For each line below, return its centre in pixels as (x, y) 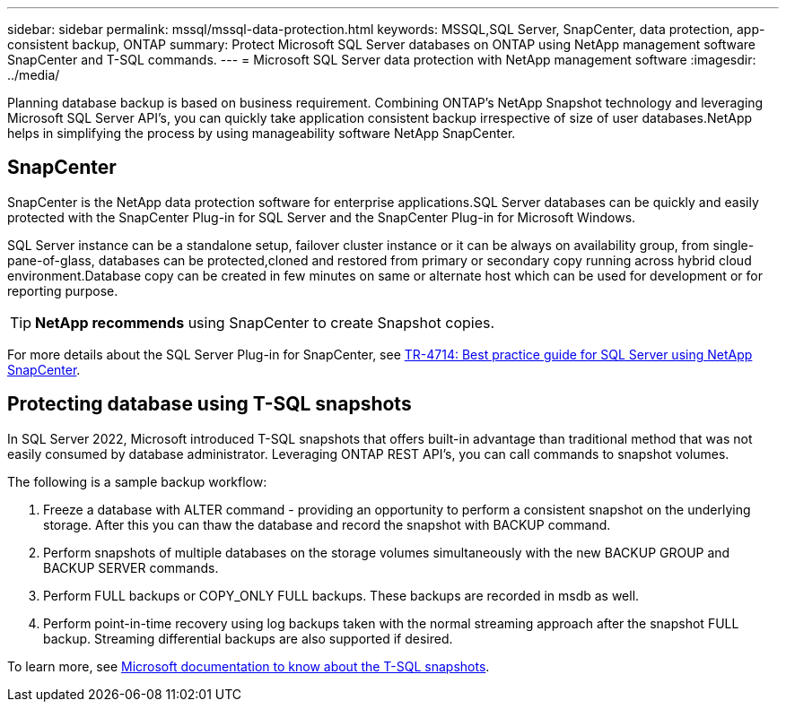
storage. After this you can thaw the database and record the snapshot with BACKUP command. (327, 524)
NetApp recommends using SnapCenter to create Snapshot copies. (265, 322)
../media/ (34, 75)
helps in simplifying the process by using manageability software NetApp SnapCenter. (262, 133)
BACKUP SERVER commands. (131, 567)
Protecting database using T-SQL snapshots (210, 404)
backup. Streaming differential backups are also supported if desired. (248, 638)
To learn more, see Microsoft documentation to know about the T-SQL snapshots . (249, 666)
